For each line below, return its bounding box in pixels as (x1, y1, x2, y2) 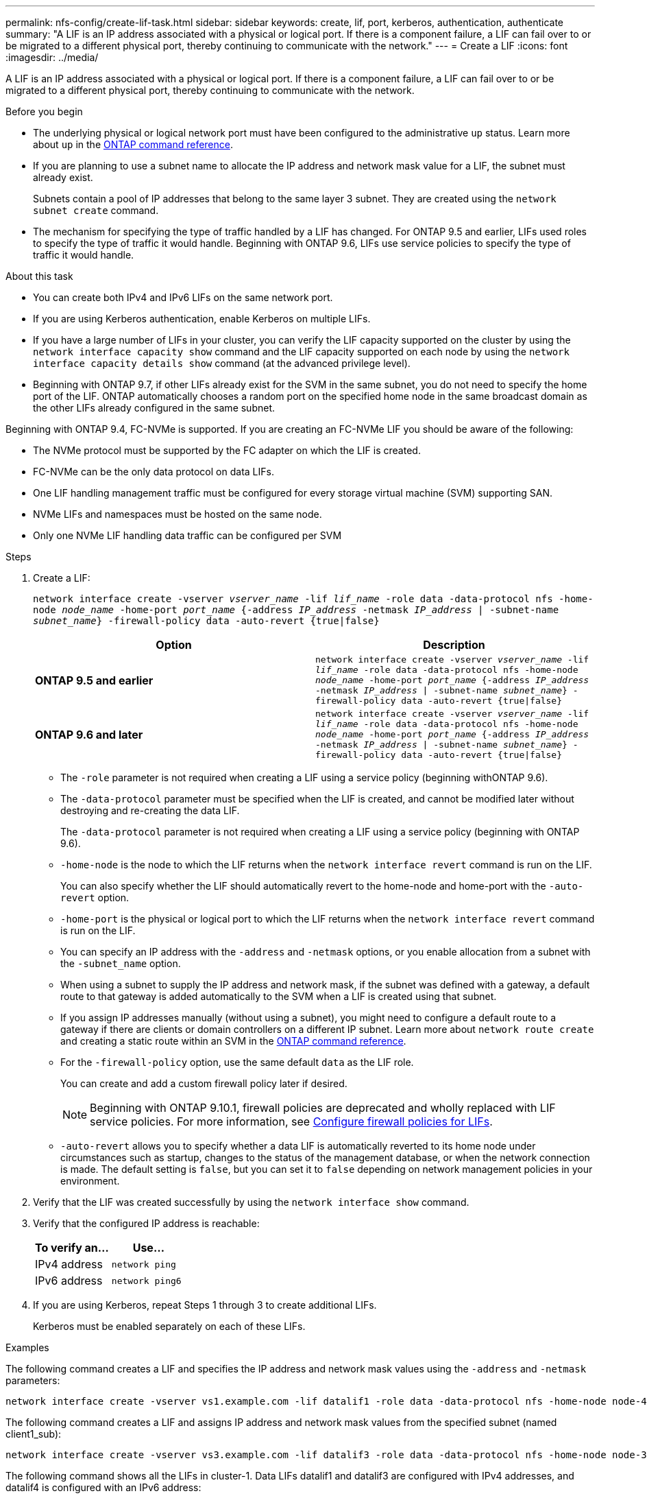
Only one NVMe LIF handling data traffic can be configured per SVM (33, 530, 342, 541)
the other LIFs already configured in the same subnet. (33, 402, 276, 414)
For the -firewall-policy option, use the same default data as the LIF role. (60, 1056, 414, 1068)
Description (423, 638, 485, 652)
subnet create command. (33, 204, 159, 216)
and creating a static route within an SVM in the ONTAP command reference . (60, 1035, 406, 1047)
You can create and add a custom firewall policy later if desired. (60, 1078, 347, 1089)
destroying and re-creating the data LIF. (60, 805, 240, 816)
